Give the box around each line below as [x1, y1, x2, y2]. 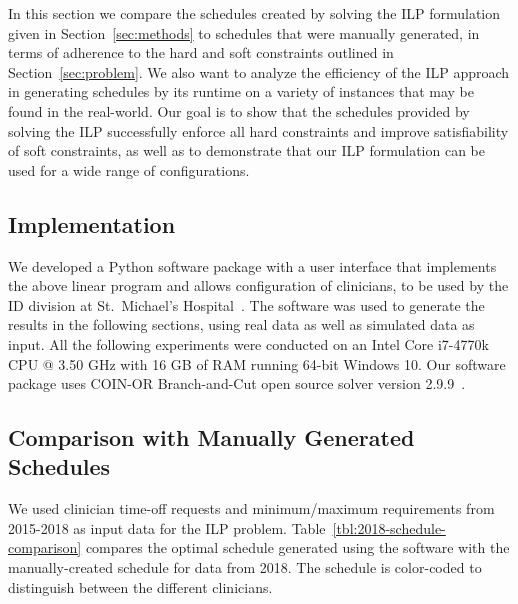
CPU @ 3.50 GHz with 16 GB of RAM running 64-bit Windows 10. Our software [8, 353, 506, 374]
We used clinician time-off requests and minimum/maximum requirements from [8, 498, 495, 519]
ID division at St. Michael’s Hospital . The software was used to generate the [8, 294, 485, 315]
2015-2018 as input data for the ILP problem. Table [8, 517, 326, 538]
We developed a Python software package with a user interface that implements [8, 255, 497, 276]
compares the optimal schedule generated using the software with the [85, 537, 510, 558]
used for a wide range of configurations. [8, 159, 250, 180]
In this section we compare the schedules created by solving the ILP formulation [8, 3, 501, 23]
